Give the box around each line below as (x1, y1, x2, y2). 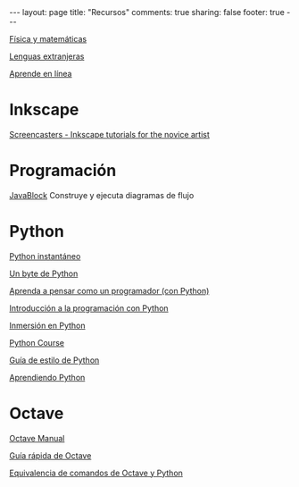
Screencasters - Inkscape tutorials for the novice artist (9, 129, 210, 139)
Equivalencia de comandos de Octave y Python (9, 467, 183, 478)
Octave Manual (9, 432, 65, 443)
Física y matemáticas (9, 34, 87, 44)
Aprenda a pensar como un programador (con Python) (9, 285, 210, 296)
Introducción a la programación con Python (9, 302, 169, 314)
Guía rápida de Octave (9, 449, 92, 461)
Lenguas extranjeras (9, 51, 85, 62)
